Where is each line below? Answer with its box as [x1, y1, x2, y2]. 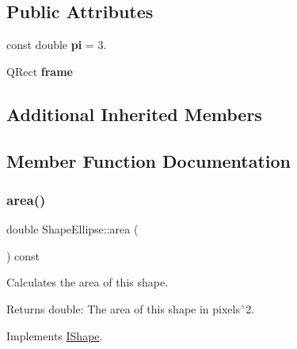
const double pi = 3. [6, 36, 107, 53]
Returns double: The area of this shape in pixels [6, 300, 240, 317]
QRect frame [6, 63, 73, 79]
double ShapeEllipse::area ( [6, 221, 139, 237]
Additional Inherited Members [6, 101, 262, 126]
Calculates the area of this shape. [6, 274, 169, 290]
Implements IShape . [6, 327, 103, 343]
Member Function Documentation [6, 148, 291, 173]
